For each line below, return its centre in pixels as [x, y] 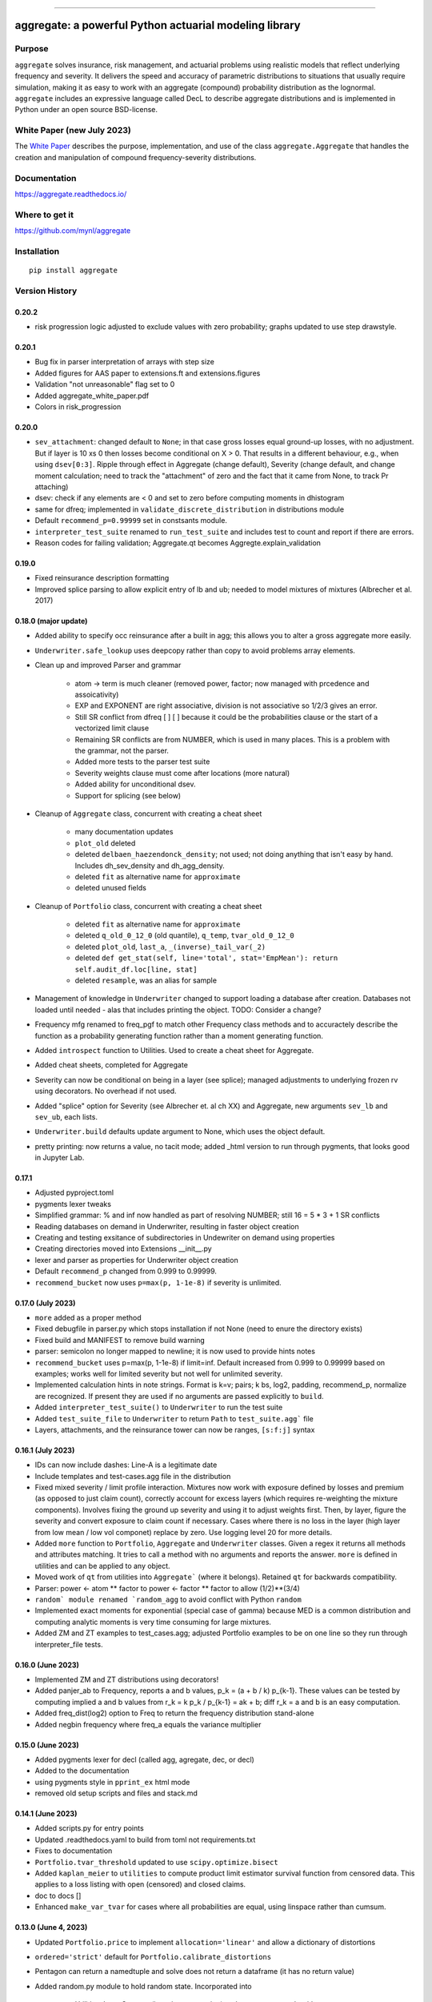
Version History [46, 291]
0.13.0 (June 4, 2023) [51, 1928]
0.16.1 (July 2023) [45, 1450]
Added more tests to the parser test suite [142, 762]
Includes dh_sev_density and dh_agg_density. [150, 866]
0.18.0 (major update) [51, 621]
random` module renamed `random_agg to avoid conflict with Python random [168, 1599]
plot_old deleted [105, 843]
